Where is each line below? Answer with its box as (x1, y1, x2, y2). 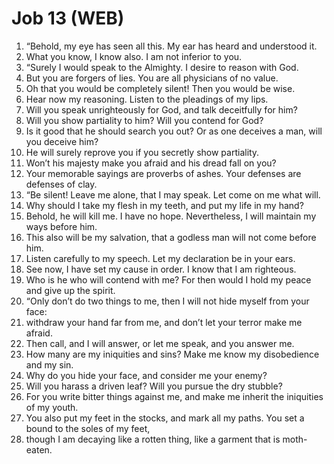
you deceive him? (25, 135, 99, 147)
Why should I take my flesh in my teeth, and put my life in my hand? (25, 199, 304, 211)
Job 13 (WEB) (11, 7, 125, 30)
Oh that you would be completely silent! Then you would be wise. (25, 82, 296, 94)
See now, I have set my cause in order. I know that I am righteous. (25, 263, 297, 275)
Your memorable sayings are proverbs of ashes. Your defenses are (25, 167, 302, 179)
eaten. (25, 443, 53, 456)
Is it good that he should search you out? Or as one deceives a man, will (25, 125, 323, 137)
